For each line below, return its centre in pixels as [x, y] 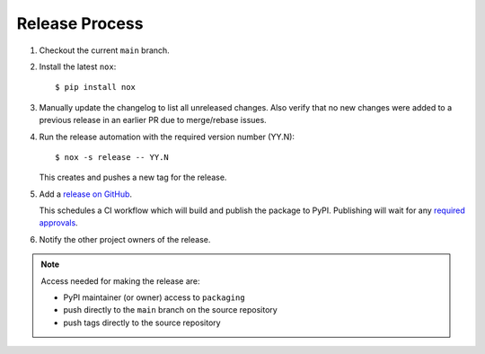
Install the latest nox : [78, 66]
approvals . [58, 223]
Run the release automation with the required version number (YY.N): [167, 137]
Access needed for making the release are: [121, 281]
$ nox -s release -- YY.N [112, 157]
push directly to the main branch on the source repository [170, 310]
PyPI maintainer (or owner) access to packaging [154, 297]
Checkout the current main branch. [104, 50]
